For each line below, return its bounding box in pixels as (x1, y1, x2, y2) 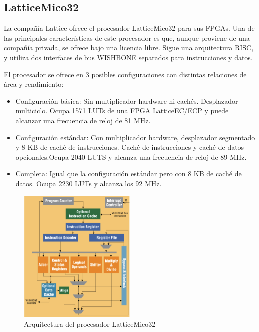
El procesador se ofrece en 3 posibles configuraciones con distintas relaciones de (4, 69, 247, 79)
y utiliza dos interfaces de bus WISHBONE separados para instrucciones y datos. (4, 52, 253, 62)
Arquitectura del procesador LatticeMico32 (24, 319, 156, 329)
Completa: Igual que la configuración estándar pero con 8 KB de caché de (15, 168, 242, 179)
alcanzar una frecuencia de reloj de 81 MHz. (15, 115, 151, 125)
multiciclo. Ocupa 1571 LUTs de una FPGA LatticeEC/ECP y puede (15, 105, 229, 116)
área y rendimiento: (4, 79, 64, 89)
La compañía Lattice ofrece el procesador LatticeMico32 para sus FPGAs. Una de (4, 23, 255, 33)
